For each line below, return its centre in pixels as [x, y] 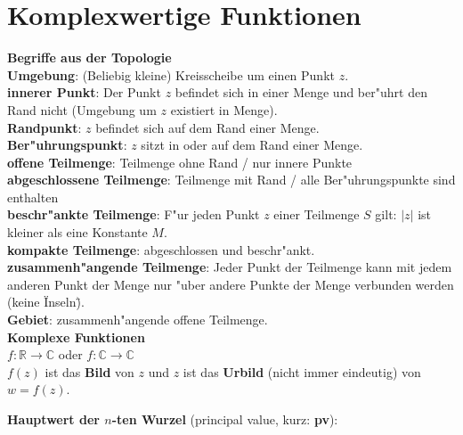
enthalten [33, 197]
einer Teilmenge [317, 214]
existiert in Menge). [224, 109]
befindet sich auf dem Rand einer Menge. [207, 127]
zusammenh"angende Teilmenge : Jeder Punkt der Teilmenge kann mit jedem [230, 267]
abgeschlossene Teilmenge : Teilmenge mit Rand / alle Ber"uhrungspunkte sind [231, 180]
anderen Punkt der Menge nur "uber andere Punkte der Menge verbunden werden [231, 284]
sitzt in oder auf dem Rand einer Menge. [252, 145]
